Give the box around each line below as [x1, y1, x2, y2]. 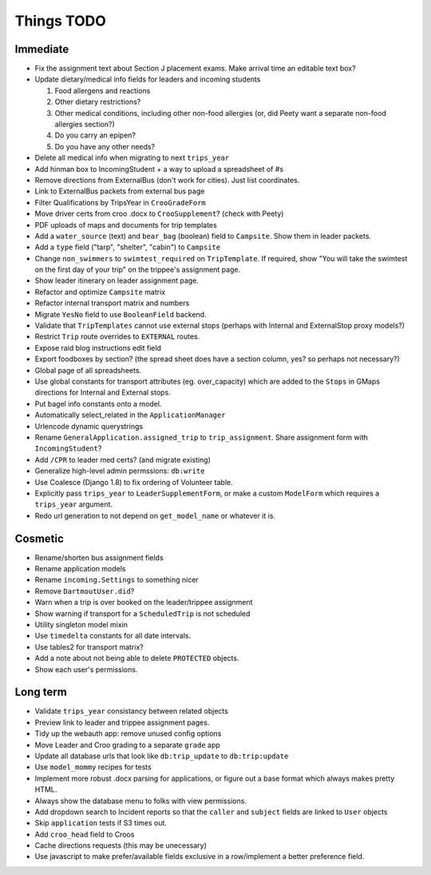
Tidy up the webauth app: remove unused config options [34, 729, 222, 738]
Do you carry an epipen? [54, 130, 136, 140]
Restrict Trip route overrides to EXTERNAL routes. [34, 332, 200, 341]
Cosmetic [14, 531, 64, 545]
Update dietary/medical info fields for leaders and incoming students [34, 74, 261, 84]
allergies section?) [54, 120, 115, 129]
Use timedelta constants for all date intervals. [34, 631, 192, 641]
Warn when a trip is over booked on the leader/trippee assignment [34, 598, 253, 607]
